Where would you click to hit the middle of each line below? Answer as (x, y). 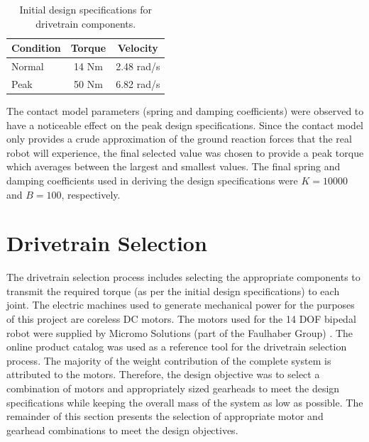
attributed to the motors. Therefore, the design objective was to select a (163, 374)
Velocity (138, 48)
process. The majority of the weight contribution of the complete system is (169, 360)
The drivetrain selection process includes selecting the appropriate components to (183, 277)
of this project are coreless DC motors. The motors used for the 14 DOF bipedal (181, 319)
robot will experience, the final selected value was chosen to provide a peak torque (185, 152)
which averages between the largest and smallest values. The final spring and (174, 166)
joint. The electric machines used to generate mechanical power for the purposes (181, 305)
